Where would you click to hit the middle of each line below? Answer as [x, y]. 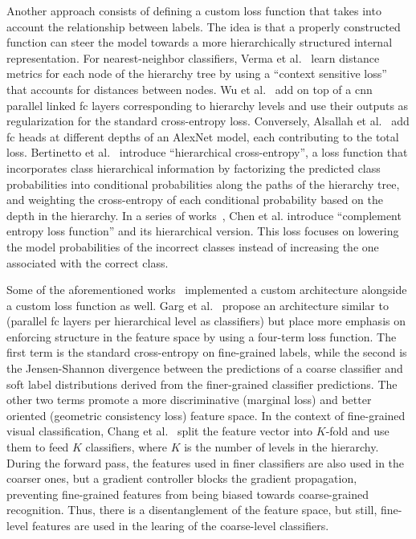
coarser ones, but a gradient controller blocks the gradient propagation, [182, 478]
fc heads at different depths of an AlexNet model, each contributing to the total [203, 136]
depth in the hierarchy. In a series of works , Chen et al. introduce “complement [204, 215]
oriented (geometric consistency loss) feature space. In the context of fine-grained [206, 415]
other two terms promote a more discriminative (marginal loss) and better [189, 400]
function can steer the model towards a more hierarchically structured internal [200, 42]
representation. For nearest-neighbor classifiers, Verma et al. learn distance [193, 57]
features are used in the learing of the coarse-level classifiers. [180, 525]
